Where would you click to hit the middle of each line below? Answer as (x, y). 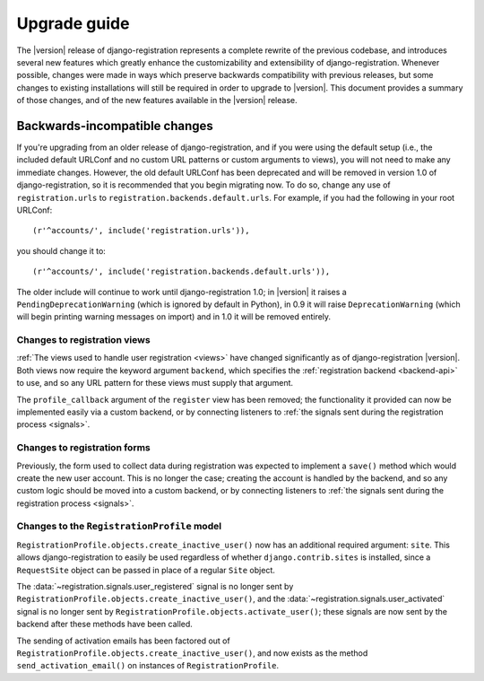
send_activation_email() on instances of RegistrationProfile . (148, 666)
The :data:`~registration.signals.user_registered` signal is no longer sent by (155, 587)
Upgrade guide (73, 23)
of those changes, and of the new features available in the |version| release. (157, 100)
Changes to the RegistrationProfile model (119, 527)
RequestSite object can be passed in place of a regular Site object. (146, 570)
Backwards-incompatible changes (115, 126)
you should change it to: (61, 250)
